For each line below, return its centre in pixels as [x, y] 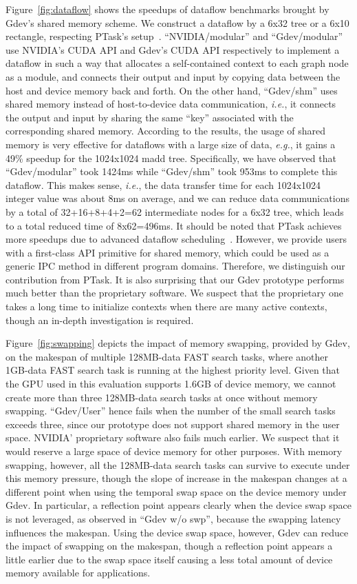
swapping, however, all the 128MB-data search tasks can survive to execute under [178, 464]
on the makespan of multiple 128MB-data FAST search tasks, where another [167, 356]
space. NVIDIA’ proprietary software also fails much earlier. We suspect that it [173, 437]
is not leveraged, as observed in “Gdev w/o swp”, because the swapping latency [173, 518]
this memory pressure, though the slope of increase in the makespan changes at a [176, 478]
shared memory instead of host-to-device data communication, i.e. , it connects [171, 104]
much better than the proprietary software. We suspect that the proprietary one [174, 293]
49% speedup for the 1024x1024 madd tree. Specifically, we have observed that [171, 158]
